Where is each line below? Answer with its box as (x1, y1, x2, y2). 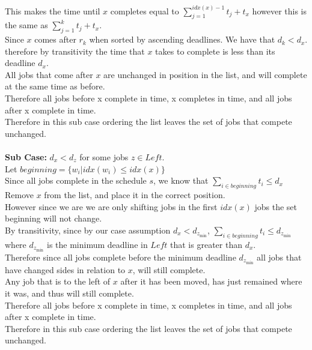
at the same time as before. (5, 80, 105, 92)
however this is (252, 4, 307, 17)
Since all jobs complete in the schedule (5, 174, 147, 187)
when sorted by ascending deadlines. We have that (89, 33, 275, 46)
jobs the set (254, 200, 298, 213)
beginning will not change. (5, 212, 102, 225)
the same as (5, 19, 48, 31)
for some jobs (79, 151, 129, 163)
